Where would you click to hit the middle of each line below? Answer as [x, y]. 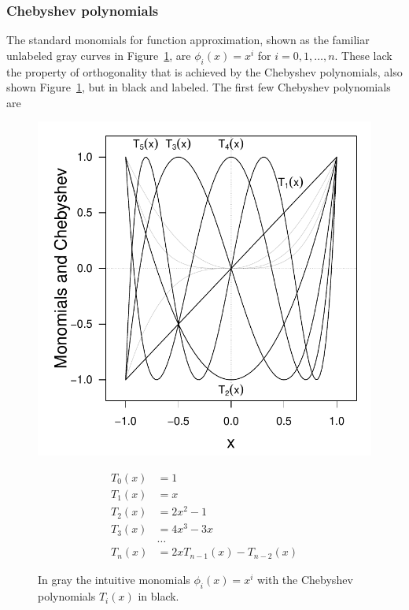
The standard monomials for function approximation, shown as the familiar [188, 40]
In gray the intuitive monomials [114, 580]
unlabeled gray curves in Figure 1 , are [99, 55]
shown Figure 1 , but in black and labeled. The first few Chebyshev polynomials [199, 87]
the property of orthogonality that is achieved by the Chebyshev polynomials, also [204, 71]
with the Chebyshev [305, 580]
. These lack [363, 55]
